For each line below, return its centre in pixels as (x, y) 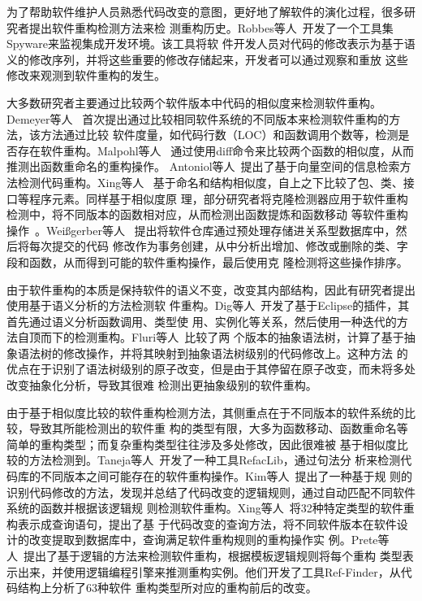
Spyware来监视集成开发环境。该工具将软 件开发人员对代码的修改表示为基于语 (211, 44)
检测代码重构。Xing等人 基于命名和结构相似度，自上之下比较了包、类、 (210, 182)
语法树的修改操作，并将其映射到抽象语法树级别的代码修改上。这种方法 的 (213, 353)
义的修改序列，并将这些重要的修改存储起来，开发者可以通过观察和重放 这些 (207, 59)
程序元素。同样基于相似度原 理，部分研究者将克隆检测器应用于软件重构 (218, 198)
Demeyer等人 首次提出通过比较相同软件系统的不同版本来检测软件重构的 (198, 118)
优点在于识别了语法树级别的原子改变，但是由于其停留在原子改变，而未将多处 (211, 369)
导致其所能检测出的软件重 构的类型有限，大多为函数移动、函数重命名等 (218, 428)
